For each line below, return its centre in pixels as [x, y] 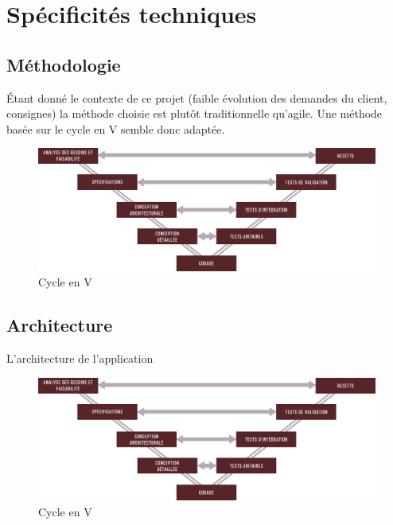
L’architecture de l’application [80, 358]
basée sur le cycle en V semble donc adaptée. [116, 128]
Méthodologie [64, 64]
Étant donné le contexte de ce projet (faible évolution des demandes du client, [197, 97]
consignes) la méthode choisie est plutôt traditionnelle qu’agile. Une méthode [195, 113]
